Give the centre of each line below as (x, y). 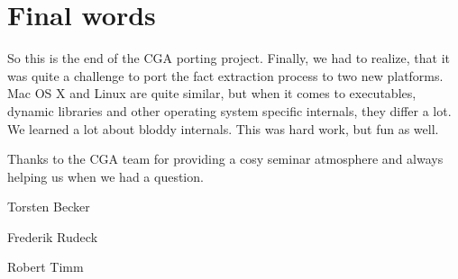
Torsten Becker (49, 207)
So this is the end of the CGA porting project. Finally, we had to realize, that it (229, 58)
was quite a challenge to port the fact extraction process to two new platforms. (225, 75)
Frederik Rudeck (53, 236)
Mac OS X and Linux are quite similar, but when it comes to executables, (212, 93)
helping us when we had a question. (105, 176)
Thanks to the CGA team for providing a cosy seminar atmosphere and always (225, 159)
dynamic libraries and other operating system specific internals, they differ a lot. (229, 110)
